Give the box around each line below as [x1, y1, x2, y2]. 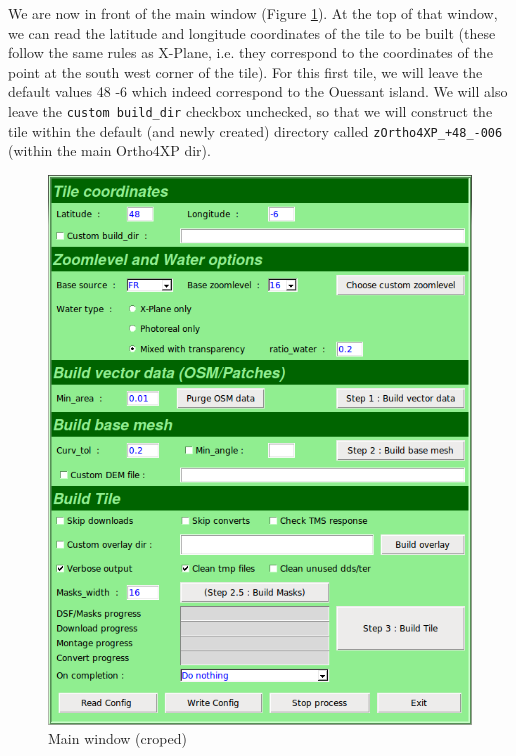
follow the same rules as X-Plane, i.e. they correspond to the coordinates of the [8, 42, 493, 63]
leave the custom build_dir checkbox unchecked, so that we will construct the [8, 100, 493, 121]
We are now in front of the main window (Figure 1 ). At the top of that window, [8, 3, 498, 23]
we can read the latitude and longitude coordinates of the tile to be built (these [8, 22, 496, 43]
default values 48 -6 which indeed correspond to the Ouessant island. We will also [8, 81, 508, 102]
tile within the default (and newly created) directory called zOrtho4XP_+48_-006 [8, 120, 503, 141]
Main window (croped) [48, 728, 187, 749]
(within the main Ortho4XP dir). [8, 140, 211, 161]
